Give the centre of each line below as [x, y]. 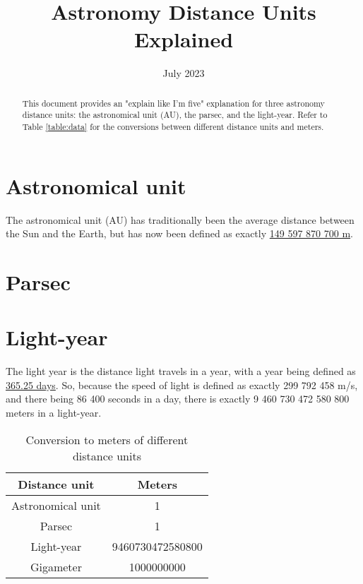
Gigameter [56, 566]
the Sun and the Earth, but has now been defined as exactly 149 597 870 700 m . [179, 233]
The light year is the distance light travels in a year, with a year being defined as [181, 371]
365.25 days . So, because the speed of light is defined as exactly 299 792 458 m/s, [182, 385]
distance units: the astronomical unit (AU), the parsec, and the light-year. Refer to [175, 115]
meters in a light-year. [54, 413]
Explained [184, 39]
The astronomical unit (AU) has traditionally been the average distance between [180, 219]
